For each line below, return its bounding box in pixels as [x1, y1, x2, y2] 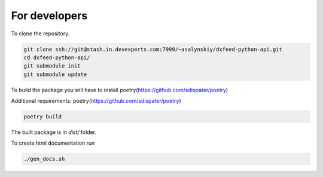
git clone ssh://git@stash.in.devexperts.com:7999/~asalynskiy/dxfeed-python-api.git [23, 45, 282, 53]
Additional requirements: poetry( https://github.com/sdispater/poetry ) [11, 97, 182, 105]
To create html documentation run [11, 139, 95, 147]
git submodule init [23, 63, 81, 69]
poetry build [23, 114, 62, 120]
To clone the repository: [11, 30, 70, 37]
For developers [11, 9, 88, 22]
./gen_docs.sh [23, 155, 65, 163]
